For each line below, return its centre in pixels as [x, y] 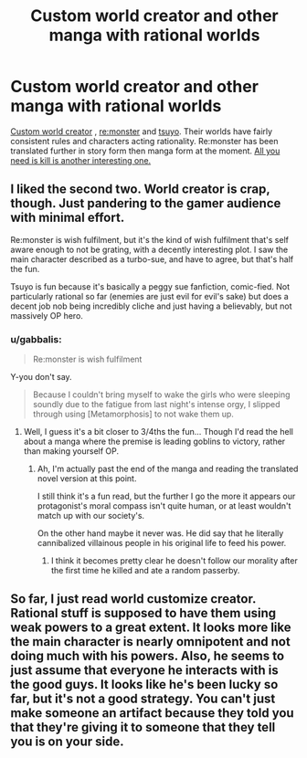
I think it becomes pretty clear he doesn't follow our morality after [174, 561]
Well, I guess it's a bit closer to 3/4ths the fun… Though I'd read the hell [158, 432]
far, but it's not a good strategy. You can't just [143, 699]
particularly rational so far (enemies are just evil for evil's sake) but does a [149, 296]
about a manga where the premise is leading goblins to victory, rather [154, 442]
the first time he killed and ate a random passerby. [145, 571]
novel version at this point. [87, 479]
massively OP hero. [47, 315]
